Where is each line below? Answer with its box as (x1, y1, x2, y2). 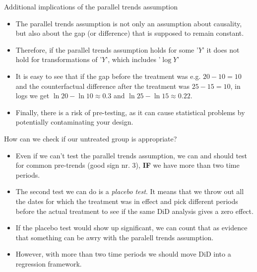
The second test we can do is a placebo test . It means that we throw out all (15, 186, 244, 197)
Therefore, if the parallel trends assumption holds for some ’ (15, 44, 198, 55)
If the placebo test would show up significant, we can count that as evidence (15, 222, 248, 233)
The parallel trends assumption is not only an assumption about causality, (15, 18, 242, 28)
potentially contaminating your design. (15, 117, 133, 127)
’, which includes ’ (106, 54, 161, 65)
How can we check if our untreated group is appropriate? (4, 133, 177, 143)
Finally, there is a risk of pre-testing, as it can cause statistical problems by (15, 107, 245, 117)
